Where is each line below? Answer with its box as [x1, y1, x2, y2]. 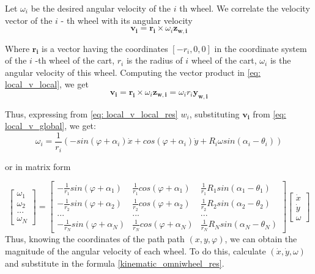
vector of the [5, 13, 53, 26]
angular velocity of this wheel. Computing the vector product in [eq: [5, 65, 261, 78]
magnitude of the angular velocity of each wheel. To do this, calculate [5, 245, 266, 257]
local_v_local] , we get [5, 78, 89, 91]
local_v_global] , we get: [5, 119, 96, 132]
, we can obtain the [224, 232, 297, 245]
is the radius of [126, 54, 183, 67]
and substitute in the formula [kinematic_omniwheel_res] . [5, 256, 224, 269]
